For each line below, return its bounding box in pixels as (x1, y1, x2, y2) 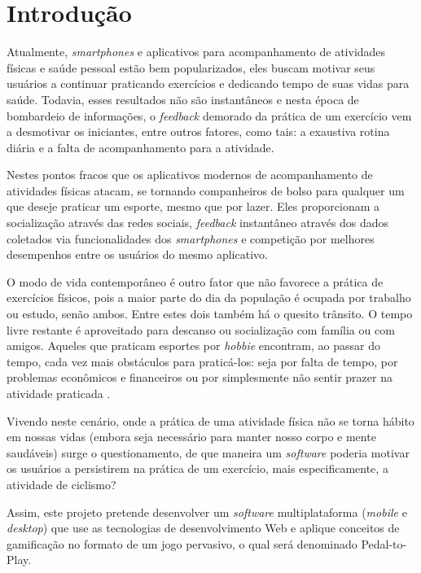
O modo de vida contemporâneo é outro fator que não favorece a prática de (7, 273, 384, 290)
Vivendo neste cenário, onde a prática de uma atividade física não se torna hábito (7, 412, 414, 429)
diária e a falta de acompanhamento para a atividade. (7, 138, 274, 155)
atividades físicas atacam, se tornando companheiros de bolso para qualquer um (7, 182, 405, 199)
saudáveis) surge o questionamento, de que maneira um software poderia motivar (7, 444, 410, 461)
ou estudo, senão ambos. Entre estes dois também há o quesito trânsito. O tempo (7, 305, 413, 322)
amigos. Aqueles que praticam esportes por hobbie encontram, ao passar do (7, 337, 380, 354)
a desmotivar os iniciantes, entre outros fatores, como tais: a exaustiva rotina (7, 123, 390, 140)
